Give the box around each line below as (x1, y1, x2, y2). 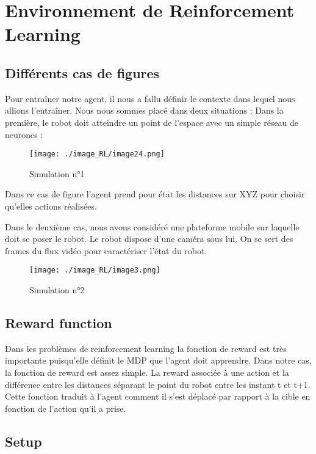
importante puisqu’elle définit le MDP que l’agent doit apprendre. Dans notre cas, (5, 354, 312, 367)
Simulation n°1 (29, 167, 85, 180)
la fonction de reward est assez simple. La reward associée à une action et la (5, 366, 289, 378)
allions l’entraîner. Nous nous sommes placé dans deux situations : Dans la (5, 104, 284, 117)
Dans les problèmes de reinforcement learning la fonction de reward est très (5, 342, 287, 354)
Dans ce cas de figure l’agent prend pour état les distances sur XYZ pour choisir (5, 188, 305, 200)
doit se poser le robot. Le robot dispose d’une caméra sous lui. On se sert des (5, 232, 293, 245)
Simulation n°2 (29, 284, 85, 296)
